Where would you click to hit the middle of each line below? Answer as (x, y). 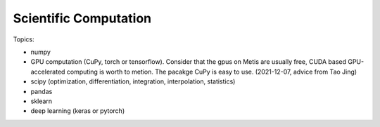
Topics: (24, 39)
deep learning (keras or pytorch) (78, 111)
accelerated (48, 72)
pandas (42, 91)
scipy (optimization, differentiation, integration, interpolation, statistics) (133, 81)
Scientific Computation (82, 18)
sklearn (42, 101)
